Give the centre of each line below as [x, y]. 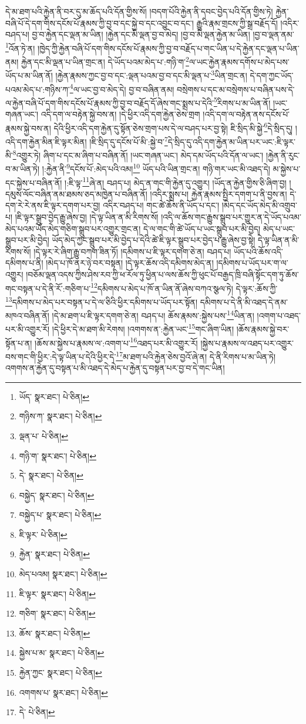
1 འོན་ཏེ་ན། [20, 47]
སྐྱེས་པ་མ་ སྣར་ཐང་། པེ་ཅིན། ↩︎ [62, 653]
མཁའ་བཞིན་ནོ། [27, 315]
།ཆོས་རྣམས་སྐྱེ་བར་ [263, 329]
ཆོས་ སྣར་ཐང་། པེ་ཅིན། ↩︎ [55, 633]
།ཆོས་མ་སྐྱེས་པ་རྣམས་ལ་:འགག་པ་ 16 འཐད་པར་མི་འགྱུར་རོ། [116, 342]
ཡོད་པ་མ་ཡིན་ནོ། [29, 75]
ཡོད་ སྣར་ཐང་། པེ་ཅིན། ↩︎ [54, 396]
